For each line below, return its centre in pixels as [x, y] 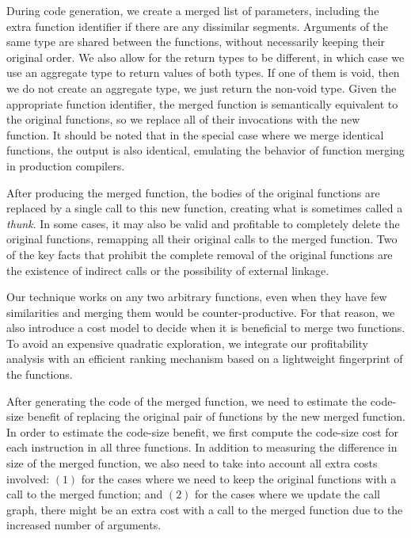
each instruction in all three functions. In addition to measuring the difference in [202, 447]
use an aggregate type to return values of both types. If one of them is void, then [203, 72]
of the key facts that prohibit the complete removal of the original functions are [200, 254]
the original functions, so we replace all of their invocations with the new [183, 119]
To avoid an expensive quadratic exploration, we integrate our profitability [187, 343]
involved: [28, 478]
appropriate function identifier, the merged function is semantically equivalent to [202, 103]
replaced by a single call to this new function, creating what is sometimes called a [205, 208]
